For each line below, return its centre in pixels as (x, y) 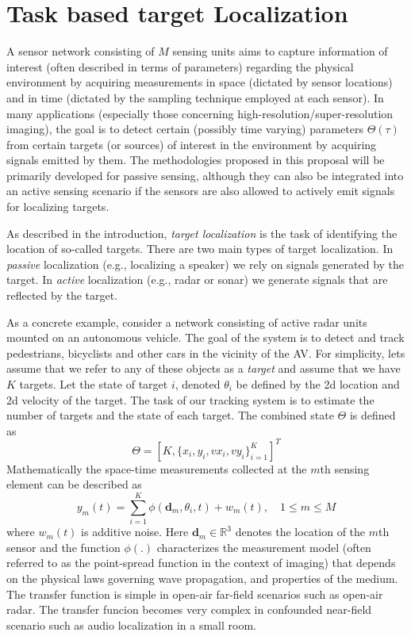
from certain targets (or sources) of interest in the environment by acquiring (192, 144)
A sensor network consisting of (81, 51)
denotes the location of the (300, 532)
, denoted (198, 384)
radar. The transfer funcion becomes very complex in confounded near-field (189, 609)
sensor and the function (63, 547)
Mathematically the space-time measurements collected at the (157, 468)
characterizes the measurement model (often (264, 547)
